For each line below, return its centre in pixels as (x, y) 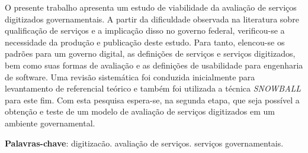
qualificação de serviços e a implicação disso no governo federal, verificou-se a (145, 30)
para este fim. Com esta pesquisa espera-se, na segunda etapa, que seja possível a (152, 100)
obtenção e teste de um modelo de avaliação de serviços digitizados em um (140, 111)
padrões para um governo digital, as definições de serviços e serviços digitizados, (150, 53)
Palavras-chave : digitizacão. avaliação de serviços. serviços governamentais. (144, 143)
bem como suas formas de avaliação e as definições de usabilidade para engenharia (154, 65)
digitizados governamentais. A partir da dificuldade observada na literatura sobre (152, 19)
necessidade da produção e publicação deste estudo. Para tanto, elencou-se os (145, 42)
